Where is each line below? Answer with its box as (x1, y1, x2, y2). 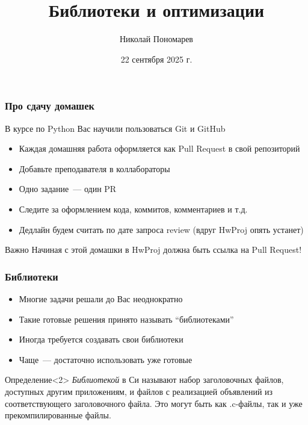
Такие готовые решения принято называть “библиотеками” (19, 312, 234, 325)
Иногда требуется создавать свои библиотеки (19, 333, 183, 346)
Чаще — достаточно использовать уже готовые (19, 353, 192, 365)
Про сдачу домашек (5, 98, 94, 113)
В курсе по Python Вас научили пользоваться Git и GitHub (5, 122, 226, 134)
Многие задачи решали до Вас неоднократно (19, 292, 183, 305)
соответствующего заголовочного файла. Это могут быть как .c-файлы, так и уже (5, 397, 303, 409)
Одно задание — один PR (19, 182, 117, 195)
